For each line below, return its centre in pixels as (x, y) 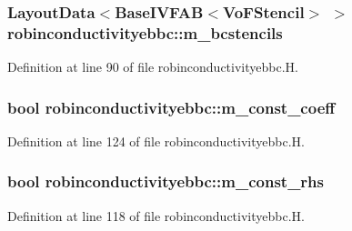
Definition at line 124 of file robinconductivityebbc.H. (156, 141)
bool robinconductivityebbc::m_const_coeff (171, 107)
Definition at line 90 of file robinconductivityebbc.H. (153, 67)
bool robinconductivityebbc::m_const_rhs (166, 181)
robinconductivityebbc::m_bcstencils (145, 32)
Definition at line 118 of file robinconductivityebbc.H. (156, 215)
